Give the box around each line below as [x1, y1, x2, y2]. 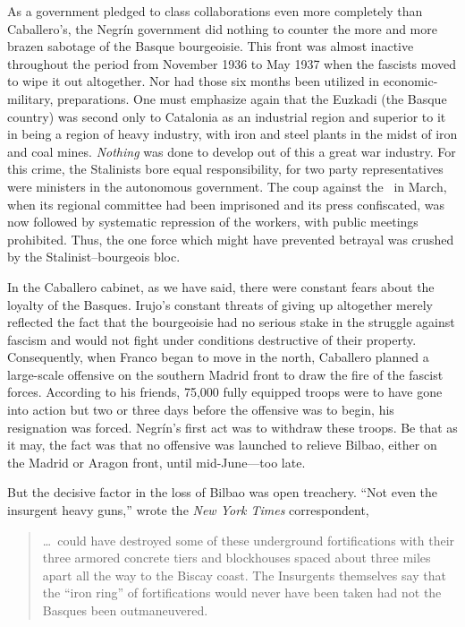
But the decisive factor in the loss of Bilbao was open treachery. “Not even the [7, 483, 438, 502]
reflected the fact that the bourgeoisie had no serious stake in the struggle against [7, 313, 455, 331]
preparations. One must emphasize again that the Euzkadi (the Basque [57, 89, 447, 107]
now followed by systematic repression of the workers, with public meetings [7, 212, 418, 231]
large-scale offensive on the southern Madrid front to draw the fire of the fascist [7, 365, 444, 383]
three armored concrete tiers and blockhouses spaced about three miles [42, 548, 431, 567]
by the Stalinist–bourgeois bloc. [7, 247, 181, 266]
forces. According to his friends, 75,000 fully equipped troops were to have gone [7, 382, 443, 401]
